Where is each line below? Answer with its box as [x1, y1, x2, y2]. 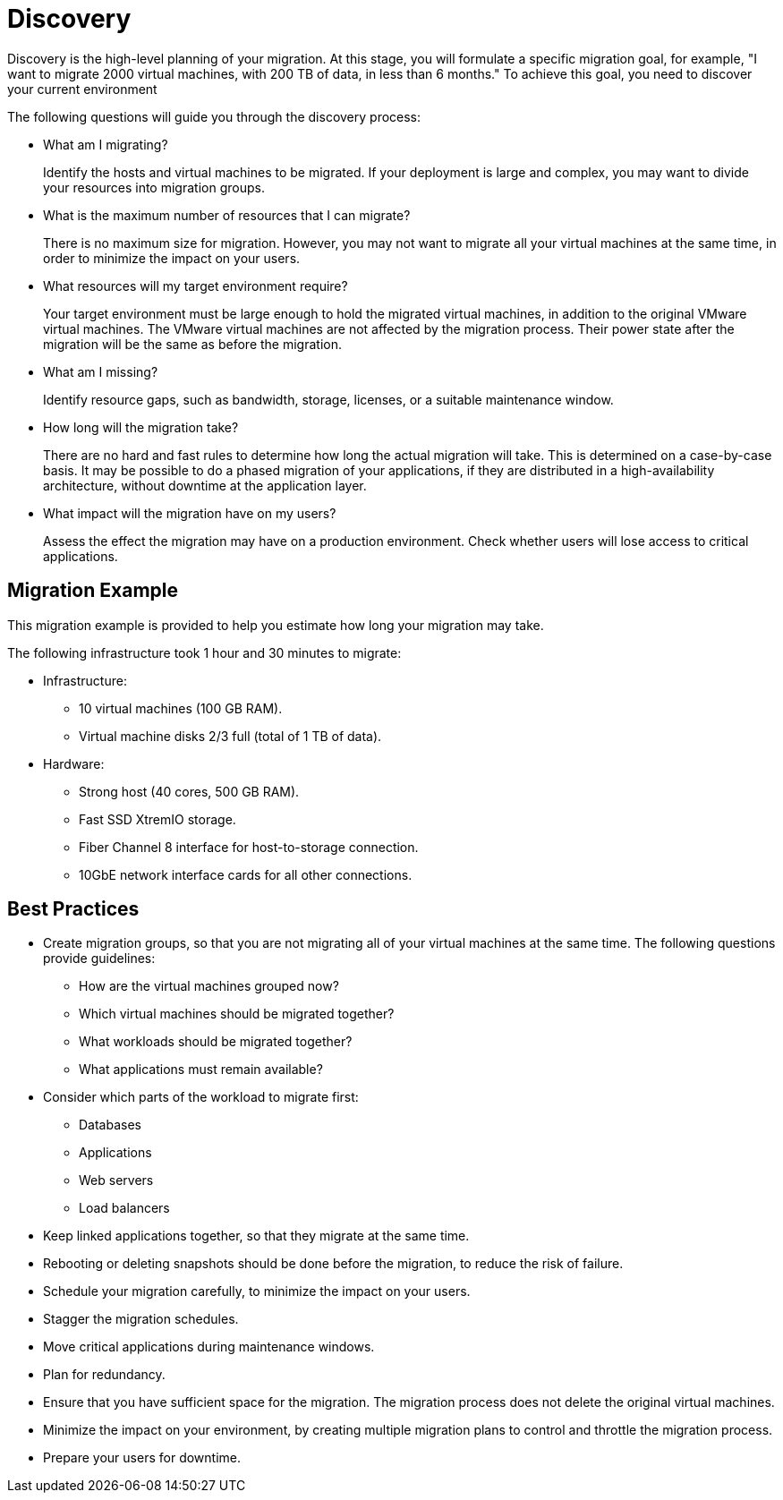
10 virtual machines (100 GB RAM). [79, 700, 283, 716]
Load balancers [79, 1200, 170, 1216]
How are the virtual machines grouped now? [79, 978, 339, 994]
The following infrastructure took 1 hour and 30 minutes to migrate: [7, 644, 402, 661]
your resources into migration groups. [43, 179, 265, 195]
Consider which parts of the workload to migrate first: [43, 1089, 359, 1105]
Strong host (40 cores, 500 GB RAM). [79, 783, 300, 799]
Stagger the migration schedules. [43, 1311, 239, 1327]
